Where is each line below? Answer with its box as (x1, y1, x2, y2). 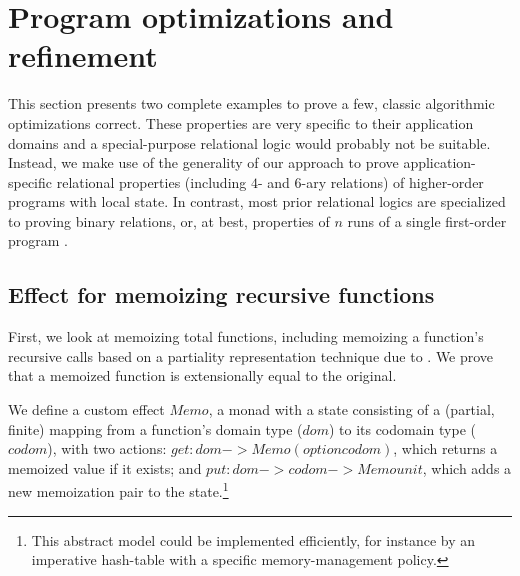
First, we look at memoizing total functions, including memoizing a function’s (8, 326, 484, 347)
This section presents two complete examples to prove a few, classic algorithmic (8, 93, 495, 114)
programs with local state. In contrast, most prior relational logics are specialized (8, 191, 506, 212)
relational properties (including (56, 171, 247, 192)
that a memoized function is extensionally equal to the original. (8, 365, 397, 386)
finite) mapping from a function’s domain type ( (8, 418, 303, 439)
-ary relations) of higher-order (301, 171, 484, 192)
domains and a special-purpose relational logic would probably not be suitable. (8, 132, 491, 153)
